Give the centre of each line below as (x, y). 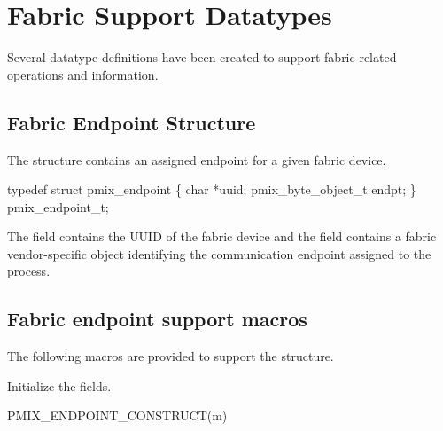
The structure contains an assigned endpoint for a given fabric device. (197, 159)
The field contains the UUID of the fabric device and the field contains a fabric (222, 236)
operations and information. (83, 74)
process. (29, 271)
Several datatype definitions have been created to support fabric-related (202, 57)
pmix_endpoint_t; (58, 206)
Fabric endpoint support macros (157, 319)
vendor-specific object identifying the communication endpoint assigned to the (219, 253)
